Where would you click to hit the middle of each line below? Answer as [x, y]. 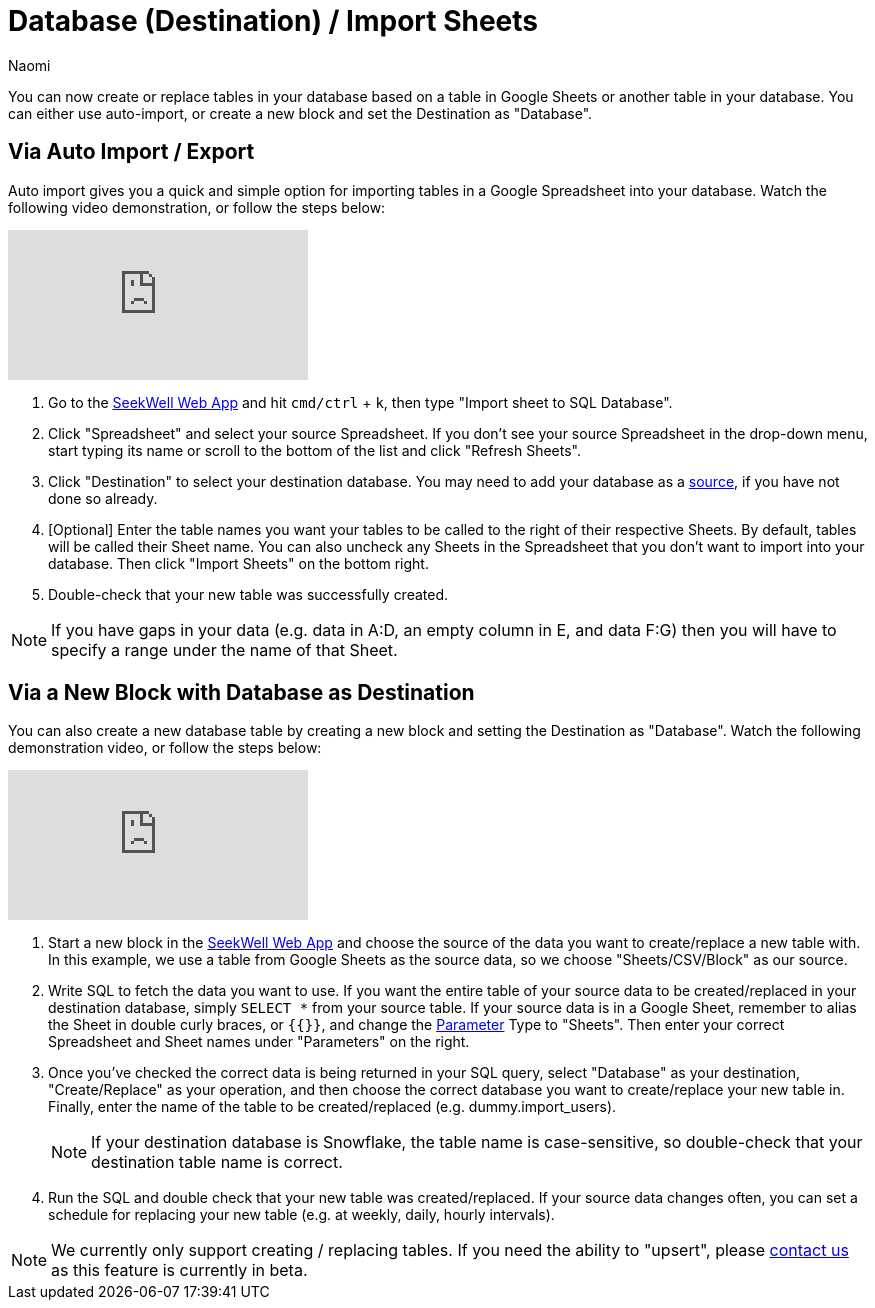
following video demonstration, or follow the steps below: [197, 207]
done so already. [103, 498]
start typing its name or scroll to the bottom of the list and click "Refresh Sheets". [315, 450]
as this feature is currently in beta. [179, 1270]
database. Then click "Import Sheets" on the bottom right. [238, 563]
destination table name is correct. [217, 1162]
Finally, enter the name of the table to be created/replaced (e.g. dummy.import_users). [332, 1107]
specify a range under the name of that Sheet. [224, 649]
